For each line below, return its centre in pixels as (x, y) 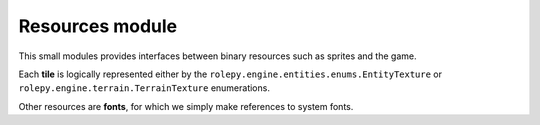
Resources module (98, 26)
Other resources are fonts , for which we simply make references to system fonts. (186, 106)
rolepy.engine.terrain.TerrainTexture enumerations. (144, 88)
